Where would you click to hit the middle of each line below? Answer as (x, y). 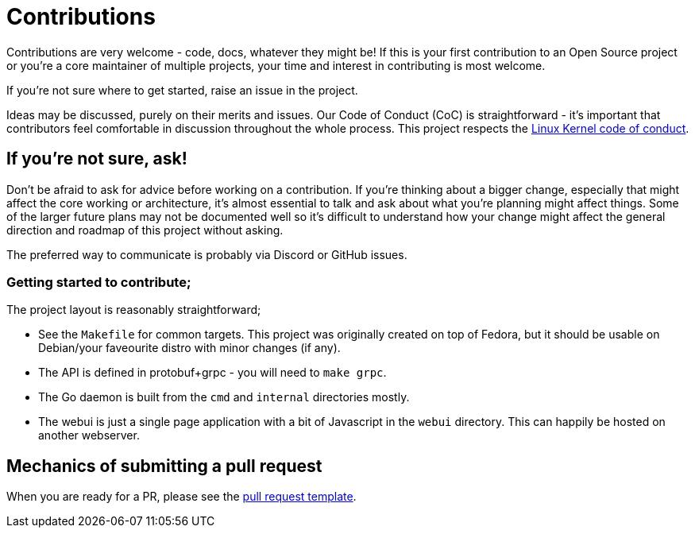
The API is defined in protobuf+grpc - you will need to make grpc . (212, 373)
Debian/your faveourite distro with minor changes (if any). (189, 348)
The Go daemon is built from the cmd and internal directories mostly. (224, 397)
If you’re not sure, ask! (97, 159)
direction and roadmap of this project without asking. (145, 230)
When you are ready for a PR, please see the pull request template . (181, 497)
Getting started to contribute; (99, 282)
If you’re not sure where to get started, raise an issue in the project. (182, 90)
